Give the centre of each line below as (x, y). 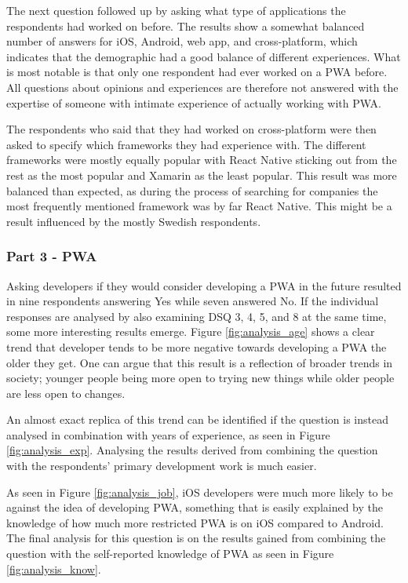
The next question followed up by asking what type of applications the (176, 10)
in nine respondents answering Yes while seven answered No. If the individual (193, 301)
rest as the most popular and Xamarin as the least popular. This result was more (202, 175)
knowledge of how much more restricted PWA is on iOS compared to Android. (195, 522)
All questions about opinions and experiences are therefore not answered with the (202, 87)
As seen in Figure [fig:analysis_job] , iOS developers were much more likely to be (200, 492)
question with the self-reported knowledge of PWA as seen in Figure (170, 554)
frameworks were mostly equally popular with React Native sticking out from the (202, 160)
